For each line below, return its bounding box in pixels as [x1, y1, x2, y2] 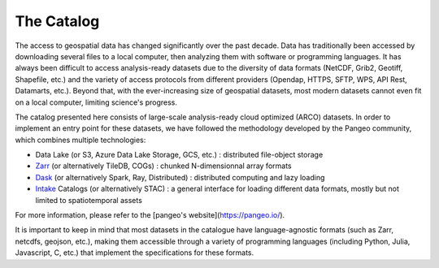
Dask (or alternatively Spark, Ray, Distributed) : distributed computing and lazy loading [35, 172, 325, 182]
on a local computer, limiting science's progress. [15, 97, 178, 107]
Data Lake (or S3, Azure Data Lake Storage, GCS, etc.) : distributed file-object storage [35, 150, 324, 160]
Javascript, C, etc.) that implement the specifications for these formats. [15, 248, 254, 257]
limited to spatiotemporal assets [35, 195, 142, 205]
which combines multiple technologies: [15, 135, 146, 145]
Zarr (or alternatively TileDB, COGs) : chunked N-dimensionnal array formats [35, 161, 292, 171]
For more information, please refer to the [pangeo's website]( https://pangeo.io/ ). [15, 210, 285, 220]
